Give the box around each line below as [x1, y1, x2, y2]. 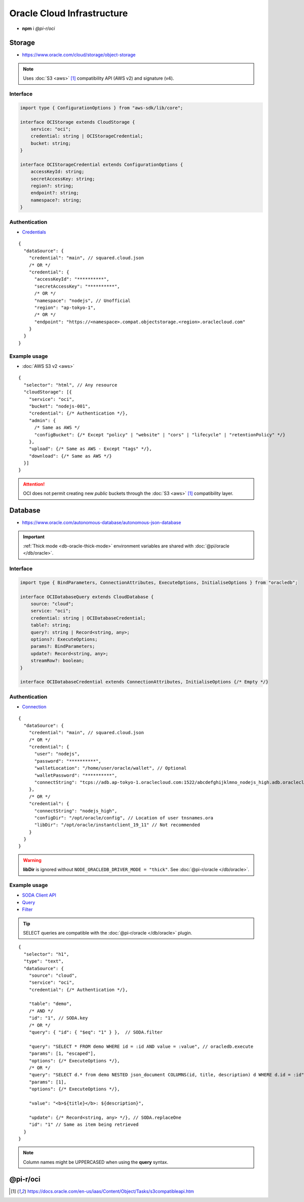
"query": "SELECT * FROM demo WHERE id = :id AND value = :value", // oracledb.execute [28, 1043, 253, 1049]
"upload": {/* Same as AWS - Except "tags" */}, [28, 446, 152, 452]
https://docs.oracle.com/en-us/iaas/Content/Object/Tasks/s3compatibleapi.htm [27, 1188, 195, 1194]
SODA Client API [22, 892, 57, 898]
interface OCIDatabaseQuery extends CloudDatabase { [20, 594, 154, 600]
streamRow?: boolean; [30, 658, 85, 664]
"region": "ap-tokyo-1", [34, 304, 96, 311]
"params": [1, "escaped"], [28, 1051, 96, 1056]
